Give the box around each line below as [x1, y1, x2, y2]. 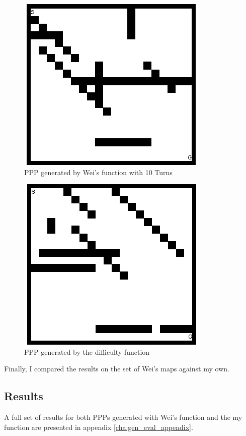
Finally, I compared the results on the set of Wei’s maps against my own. [4, 363, 229, 374]
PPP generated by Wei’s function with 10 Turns [24, 167, 173, 177]
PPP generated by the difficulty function [24, 346, 150, 357]
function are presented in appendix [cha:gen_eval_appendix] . [4, 421, 193, 432]
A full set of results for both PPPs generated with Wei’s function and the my [4, 412, 242, 422]
